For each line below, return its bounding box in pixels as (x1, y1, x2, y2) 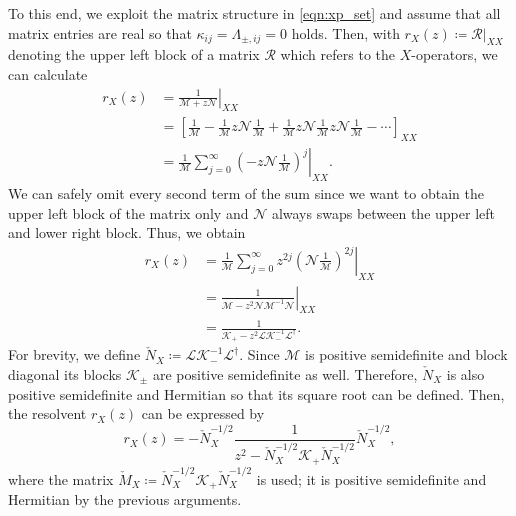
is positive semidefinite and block (305, 344, 508, 365)
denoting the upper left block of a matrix (8, 44, 260, 65)
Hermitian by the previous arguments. (8, 488, 242, 509)
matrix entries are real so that (8, 22, 192, 43)
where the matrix (8, 468, 114, 489)
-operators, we (411, 44, 498, 65)
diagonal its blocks (8, 363, 122, 384)
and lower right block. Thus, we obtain (8, 222, 246, 243)
